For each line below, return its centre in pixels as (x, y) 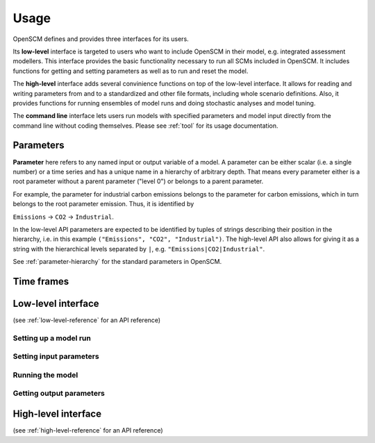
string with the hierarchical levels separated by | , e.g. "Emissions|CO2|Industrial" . (139, 249)
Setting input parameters (56, 356)
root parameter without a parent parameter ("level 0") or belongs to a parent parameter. (138, 181)
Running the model (45, 375)
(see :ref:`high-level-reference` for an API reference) (88, 431)
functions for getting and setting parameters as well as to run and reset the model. (131, 71)
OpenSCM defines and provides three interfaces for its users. (101, 39)
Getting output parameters (59, 394)
